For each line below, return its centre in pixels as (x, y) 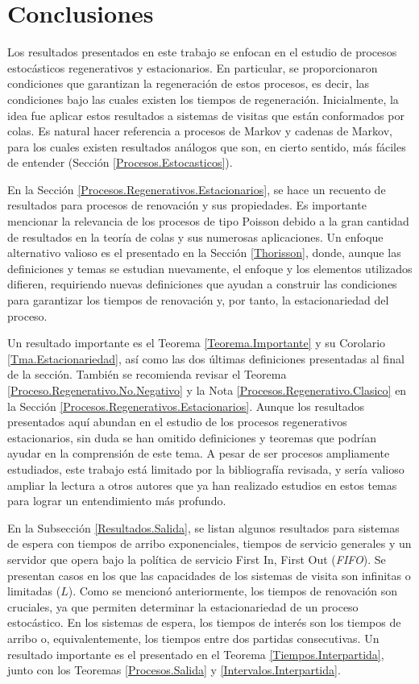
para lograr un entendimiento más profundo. (117, 501)
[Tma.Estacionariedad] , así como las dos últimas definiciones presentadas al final (206, 358)
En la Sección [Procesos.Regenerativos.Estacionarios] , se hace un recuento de (197, 189)
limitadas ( (34, 591)
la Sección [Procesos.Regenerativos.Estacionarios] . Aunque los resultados (186, 406)
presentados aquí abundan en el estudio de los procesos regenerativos (177, 422)
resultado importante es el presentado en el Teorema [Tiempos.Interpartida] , (196, 654)
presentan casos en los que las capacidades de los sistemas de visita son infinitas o (209, 575)
